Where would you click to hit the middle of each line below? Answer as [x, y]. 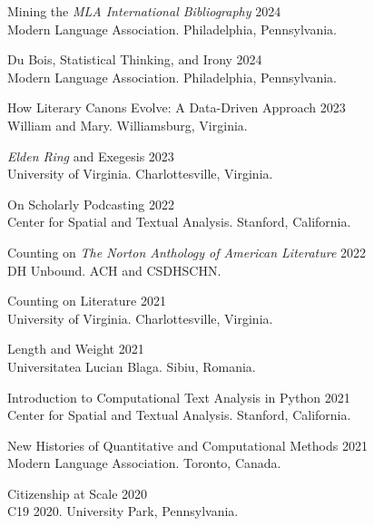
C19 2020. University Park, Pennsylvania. [123, 511]
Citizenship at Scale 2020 [78, 493]
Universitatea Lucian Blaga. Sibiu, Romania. [132, 366]
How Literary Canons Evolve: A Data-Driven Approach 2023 [177, 107]
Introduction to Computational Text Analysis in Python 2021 [179, 397]
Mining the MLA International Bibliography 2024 [144, 11]
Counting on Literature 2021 [87, 301]
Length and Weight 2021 [76, 349]
